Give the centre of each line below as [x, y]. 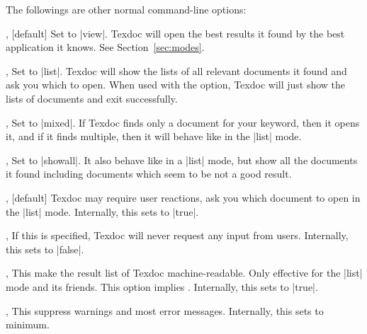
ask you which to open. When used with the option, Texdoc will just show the [176, 85]
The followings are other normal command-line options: [126, 9]
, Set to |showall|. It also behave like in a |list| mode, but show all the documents [182, 160]
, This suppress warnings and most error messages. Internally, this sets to [165, 310]
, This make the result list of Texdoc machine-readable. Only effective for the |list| [184, 273]
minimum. [28, 324]
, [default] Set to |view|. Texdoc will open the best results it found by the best [175, 33]
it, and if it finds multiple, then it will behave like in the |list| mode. [154, 136]
